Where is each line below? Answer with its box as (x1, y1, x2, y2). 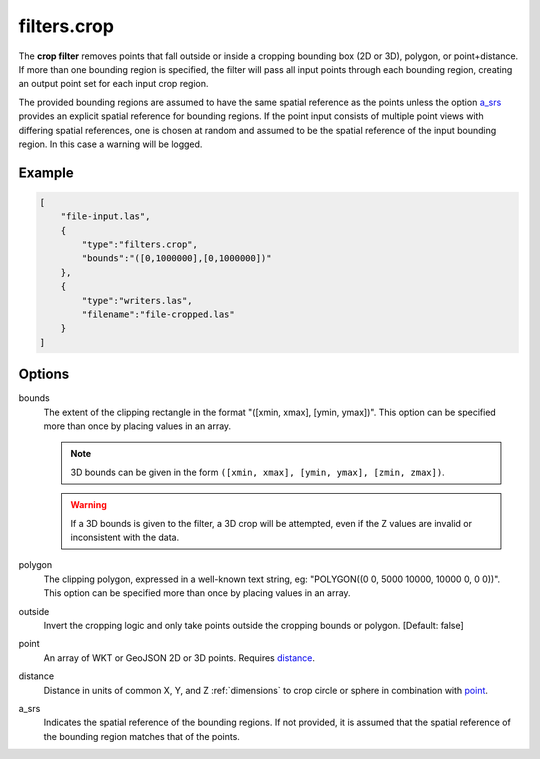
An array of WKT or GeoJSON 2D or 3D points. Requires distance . (43, 651, 315, 664)
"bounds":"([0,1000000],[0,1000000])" (81, 253, 272, 264)
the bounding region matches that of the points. (43, 730, 240, 742)
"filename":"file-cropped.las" (81, 309, 235, 320)
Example (18, 164, 74, 181)
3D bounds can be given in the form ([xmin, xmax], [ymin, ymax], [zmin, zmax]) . (70, 466, 445, 478)
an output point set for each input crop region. (18, 78, 209, 90)
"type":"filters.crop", (81, 239, 199, 250)
